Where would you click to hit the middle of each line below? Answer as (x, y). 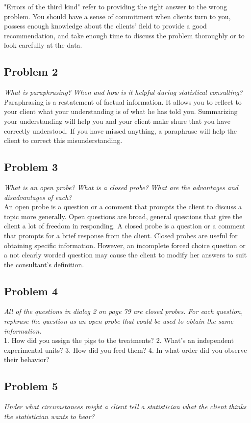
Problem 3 (31, 167)
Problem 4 (31, 291)
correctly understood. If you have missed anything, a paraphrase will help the (120, 130)
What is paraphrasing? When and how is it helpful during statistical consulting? (123, 92)
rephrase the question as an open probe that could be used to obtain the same (119, 321)
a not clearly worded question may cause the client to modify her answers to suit (125, 255)
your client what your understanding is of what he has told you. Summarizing (121, 111)
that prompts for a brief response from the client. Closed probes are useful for (121, 235)
